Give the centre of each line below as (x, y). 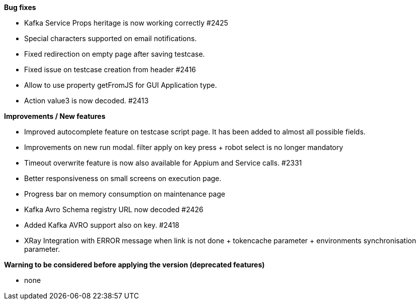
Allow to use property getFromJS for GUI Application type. (121, 85)
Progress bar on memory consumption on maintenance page (125, 194)
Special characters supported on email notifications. (111, 38)
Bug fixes (20, 7)
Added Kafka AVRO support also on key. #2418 (102, 225)
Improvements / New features (55, 116)
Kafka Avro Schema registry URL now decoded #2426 (114, 209)
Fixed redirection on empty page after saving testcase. (115, 54)
